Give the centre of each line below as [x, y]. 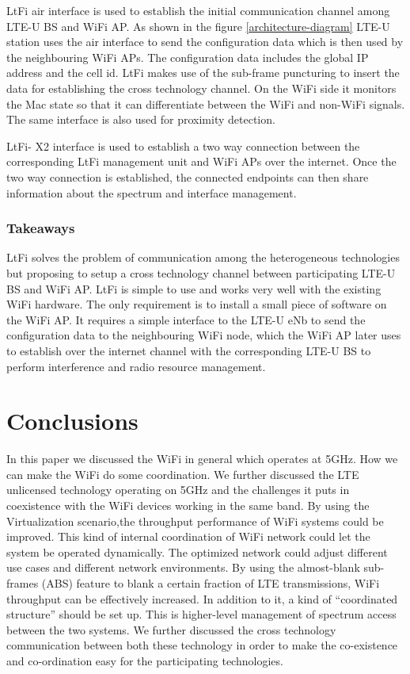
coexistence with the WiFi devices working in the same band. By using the [188, 505]
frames [23, 582]
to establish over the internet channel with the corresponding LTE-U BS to [189, 350]
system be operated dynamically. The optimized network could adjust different [197, 551]
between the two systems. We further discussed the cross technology [171, 629]
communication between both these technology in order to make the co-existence [202, 645]
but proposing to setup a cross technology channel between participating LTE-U [201, 272]
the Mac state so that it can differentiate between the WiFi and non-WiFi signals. [206, 103]
